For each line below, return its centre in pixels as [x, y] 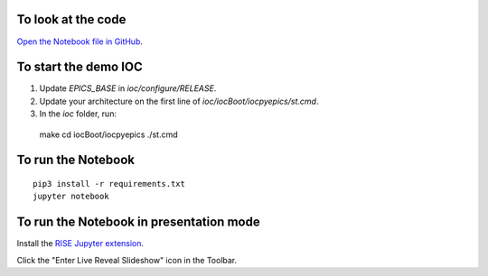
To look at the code [71, 19]
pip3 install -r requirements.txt [109, 184]
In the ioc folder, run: [78, 114]
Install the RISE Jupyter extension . [80, 244]
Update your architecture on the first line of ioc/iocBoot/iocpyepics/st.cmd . [179, 101]
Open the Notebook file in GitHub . [80, 41]
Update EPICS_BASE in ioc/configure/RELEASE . [128, 88]
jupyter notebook [71, 197]
